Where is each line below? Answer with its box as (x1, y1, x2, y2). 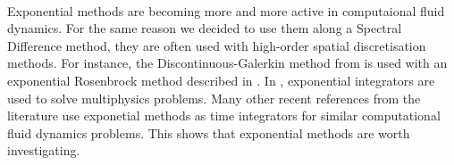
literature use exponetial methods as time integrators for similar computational (7, 106, 441, 125)
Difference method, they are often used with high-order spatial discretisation (7, 36, 426, 54)
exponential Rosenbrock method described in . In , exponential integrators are (7, 70, 435, 89)
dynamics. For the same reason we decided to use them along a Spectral (7, 19, 402, 37)
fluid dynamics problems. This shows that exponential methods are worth (7, 123, 410, 142)
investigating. (7, 141, 80, 160)
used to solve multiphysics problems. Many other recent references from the (7, 88, 421, 107)
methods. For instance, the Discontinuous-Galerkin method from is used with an (7, 54, 448, 72)
